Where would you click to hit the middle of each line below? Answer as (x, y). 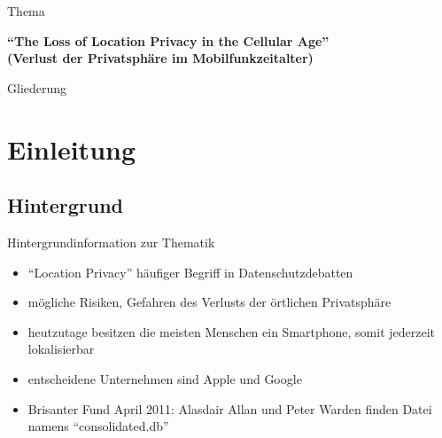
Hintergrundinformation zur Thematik (111, 242)
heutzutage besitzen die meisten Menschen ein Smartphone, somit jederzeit (232, 331)
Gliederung (37, 87)
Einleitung (72, 149)
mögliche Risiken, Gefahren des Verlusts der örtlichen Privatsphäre (209, 302)
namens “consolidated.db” (98, 426)
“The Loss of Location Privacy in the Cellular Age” (168, 40)
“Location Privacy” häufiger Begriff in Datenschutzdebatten (190, 272)
